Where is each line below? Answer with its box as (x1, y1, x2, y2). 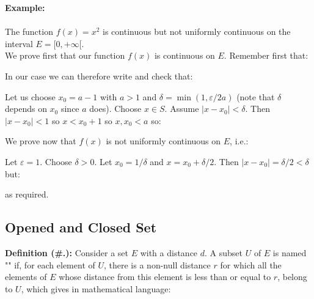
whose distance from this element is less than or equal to (59, 270, 271, 283)
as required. (5, 188, 49, 201)
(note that (236, 90, 275, 103)
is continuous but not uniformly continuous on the (103, 25, 291, 38)
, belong (277, 270, 307, 283)
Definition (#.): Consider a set (5, 246, 128, 259)
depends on (5, 102, 47, 115)
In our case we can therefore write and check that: (5, 69, 193, 82)
